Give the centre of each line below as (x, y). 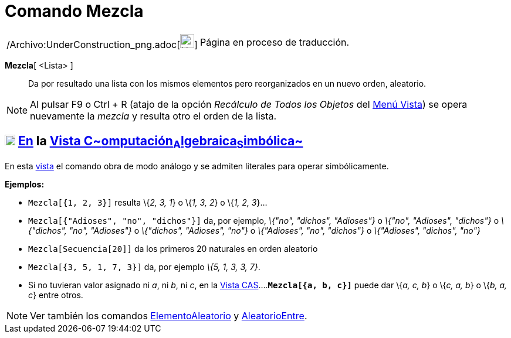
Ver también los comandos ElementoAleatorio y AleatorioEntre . (169, 315)
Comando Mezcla (74, 11)
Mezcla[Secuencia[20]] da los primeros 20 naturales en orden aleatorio (173, 248)
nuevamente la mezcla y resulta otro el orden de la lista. (153, 116)
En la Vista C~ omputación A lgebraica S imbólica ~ (160, 142)
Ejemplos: (25, 184)
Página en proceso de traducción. (275, 42)
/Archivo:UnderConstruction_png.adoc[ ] (102, 44)
